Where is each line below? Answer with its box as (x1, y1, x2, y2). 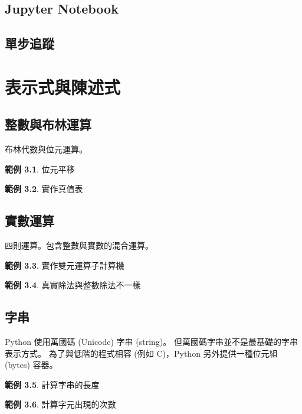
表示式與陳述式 (5, 74, 121, 99)
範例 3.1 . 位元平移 (5, 162, 75, 175)
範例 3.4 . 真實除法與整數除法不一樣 (5, 279, 141, 291)
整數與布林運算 (5, 115, 91, 133)
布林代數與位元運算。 (5, 143, 87, 155)
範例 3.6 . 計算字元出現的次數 (5, 398, 116, 410)
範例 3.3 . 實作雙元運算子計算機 (5, 259, 124, 271)
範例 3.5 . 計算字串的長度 (5, 378, 100, 390)
